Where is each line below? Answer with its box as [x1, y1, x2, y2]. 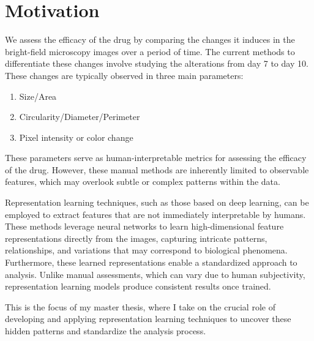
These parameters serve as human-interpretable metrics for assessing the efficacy [5, 151, 307, 164]
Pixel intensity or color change [19, 130, 133, 143]
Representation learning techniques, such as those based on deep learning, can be [5, 196, 309, 209]
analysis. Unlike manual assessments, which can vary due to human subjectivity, [5, 268, 305, 280]
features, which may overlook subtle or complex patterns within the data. [5, 175, 280, 188]
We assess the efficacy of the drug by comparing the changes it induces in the [5, 33, 295, 46]
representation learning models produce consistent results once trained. [5, 280, 271, 293]
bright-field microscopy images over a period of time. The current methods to [5, 45, 295, 58]
